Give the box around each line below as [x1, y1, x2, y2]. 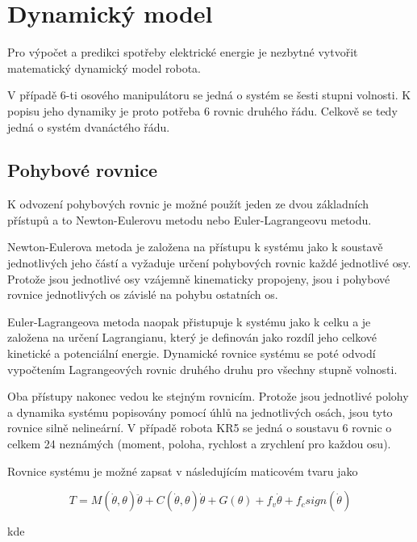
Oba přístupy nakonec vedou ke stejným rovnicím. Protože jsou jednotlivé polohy [7, 388, 409, 405]
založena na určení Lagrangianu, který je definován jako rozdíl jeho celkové [7, 329, 377, 346]
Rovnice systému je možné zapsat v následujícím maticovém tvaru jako [7, 462, 358, 479]
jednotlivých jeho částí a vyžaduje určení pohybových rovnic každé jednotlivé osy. [7, 254, 411, 271]
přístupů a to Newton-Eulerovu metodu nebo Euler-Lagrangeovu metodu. [7, 211, 372, 228]
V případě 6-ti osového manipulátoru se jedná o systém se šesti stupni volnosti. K [7, 86, 411, 103]
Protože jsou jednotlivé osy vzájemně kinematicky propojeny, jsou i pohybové [7, 270, 390, 287]
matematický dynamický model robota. [7, 59, 201, 76]
